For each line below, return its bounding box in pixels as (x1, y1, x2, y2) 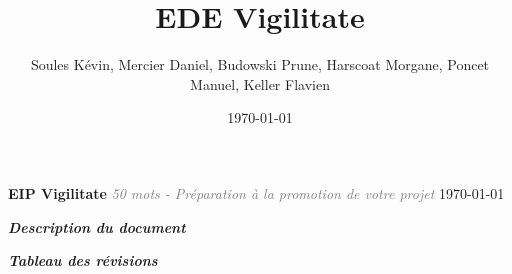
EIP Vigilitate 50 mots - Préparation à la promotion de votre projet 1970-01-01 (8, 182, 505, 203)
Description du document (8, 216, 186, 237)
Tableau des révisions (8, 250, 158, 271)
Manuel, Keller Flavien (190, 73, 330, 94)
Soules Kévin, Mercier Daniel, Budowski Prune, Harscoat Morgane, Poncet (30, 54, 490, 75)
